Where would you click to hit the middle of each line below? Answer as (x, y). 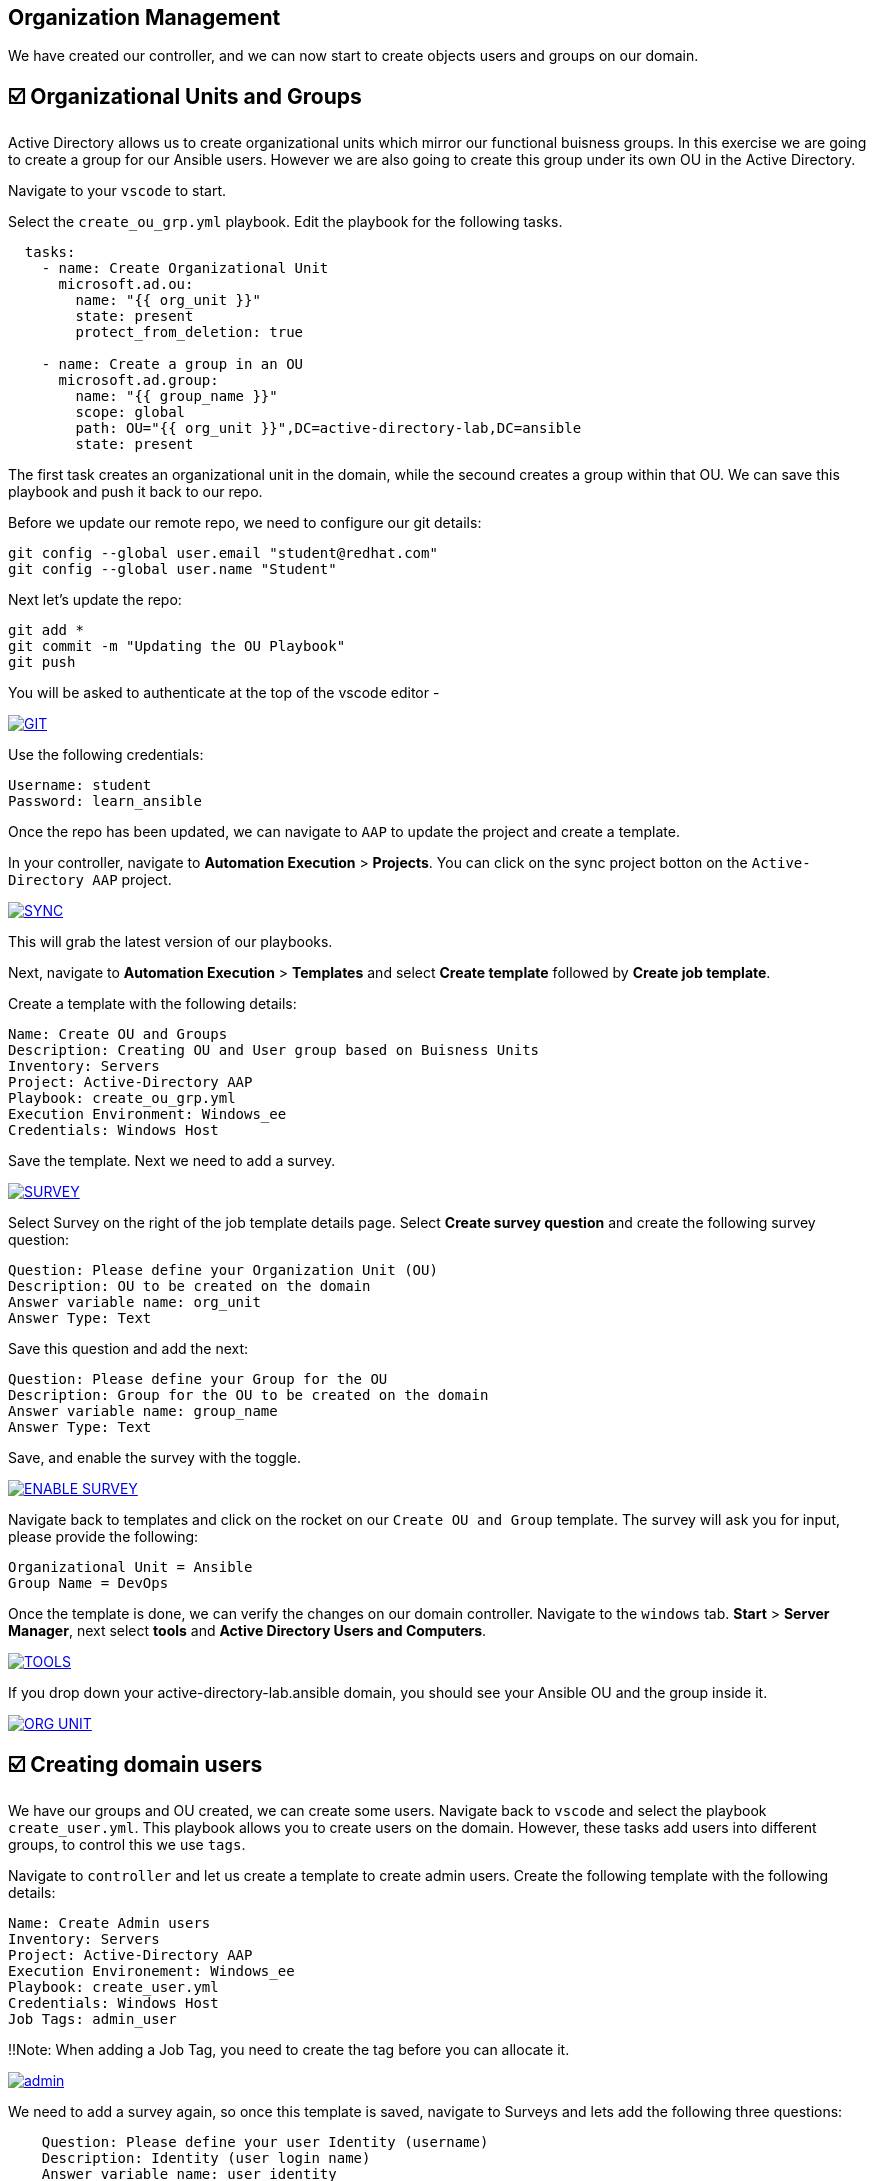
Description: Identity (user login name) (206, 2158)
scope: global (130, 412)
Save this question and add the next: (128, 1349)
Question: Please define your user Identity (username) (265, 2142)
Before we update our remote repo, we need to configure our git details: (245, 523)
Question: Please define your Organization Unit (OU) (223, 1270)
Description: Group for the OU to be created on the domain (248, 1395)
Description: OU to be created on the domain (189, 1286)
